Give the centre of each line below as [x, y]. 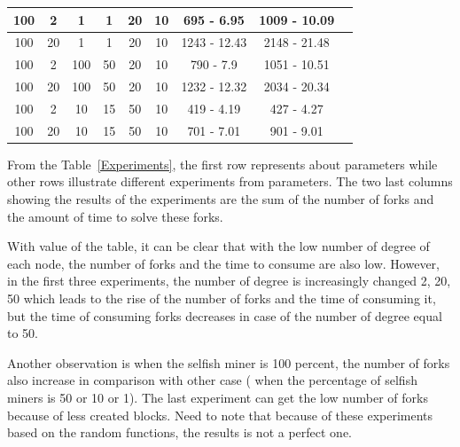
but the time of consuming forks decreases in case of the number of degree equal [225, 315]
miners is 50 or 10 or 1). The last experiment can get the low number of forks [218, 397]
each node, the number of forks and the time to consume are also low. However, [223, 263]
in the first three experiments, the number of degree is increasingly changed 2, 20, [229, 281]
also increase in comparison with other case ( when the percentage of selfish [212, 380]
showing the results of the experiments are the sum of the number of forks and [221, 199]
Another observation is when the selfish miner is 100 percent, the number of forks [229, 362]
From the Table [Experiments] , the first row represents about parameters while [222, 164]
